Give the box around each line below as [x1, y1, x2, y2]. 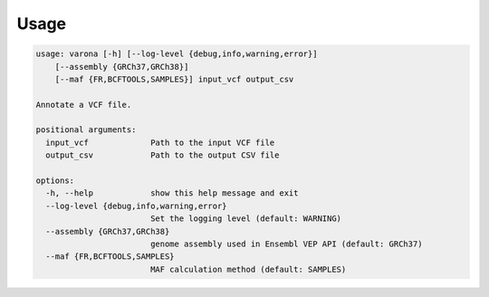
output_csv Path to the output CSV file [45, 150, 280, 160]
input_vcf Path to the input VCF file [45, 137, 275, 148]
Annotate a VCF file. [35, 100, 132, 110]
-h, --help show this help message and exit [45, 188, 299, 198]
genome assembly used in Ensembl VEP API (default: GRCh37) [149, 239, 423, 249]
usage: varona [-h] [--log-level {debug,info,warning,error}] [35, 49, 318, 59]
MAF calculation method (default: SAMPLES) [149, 263, 347, 274]
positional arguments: [35, 125, 137, 135]
